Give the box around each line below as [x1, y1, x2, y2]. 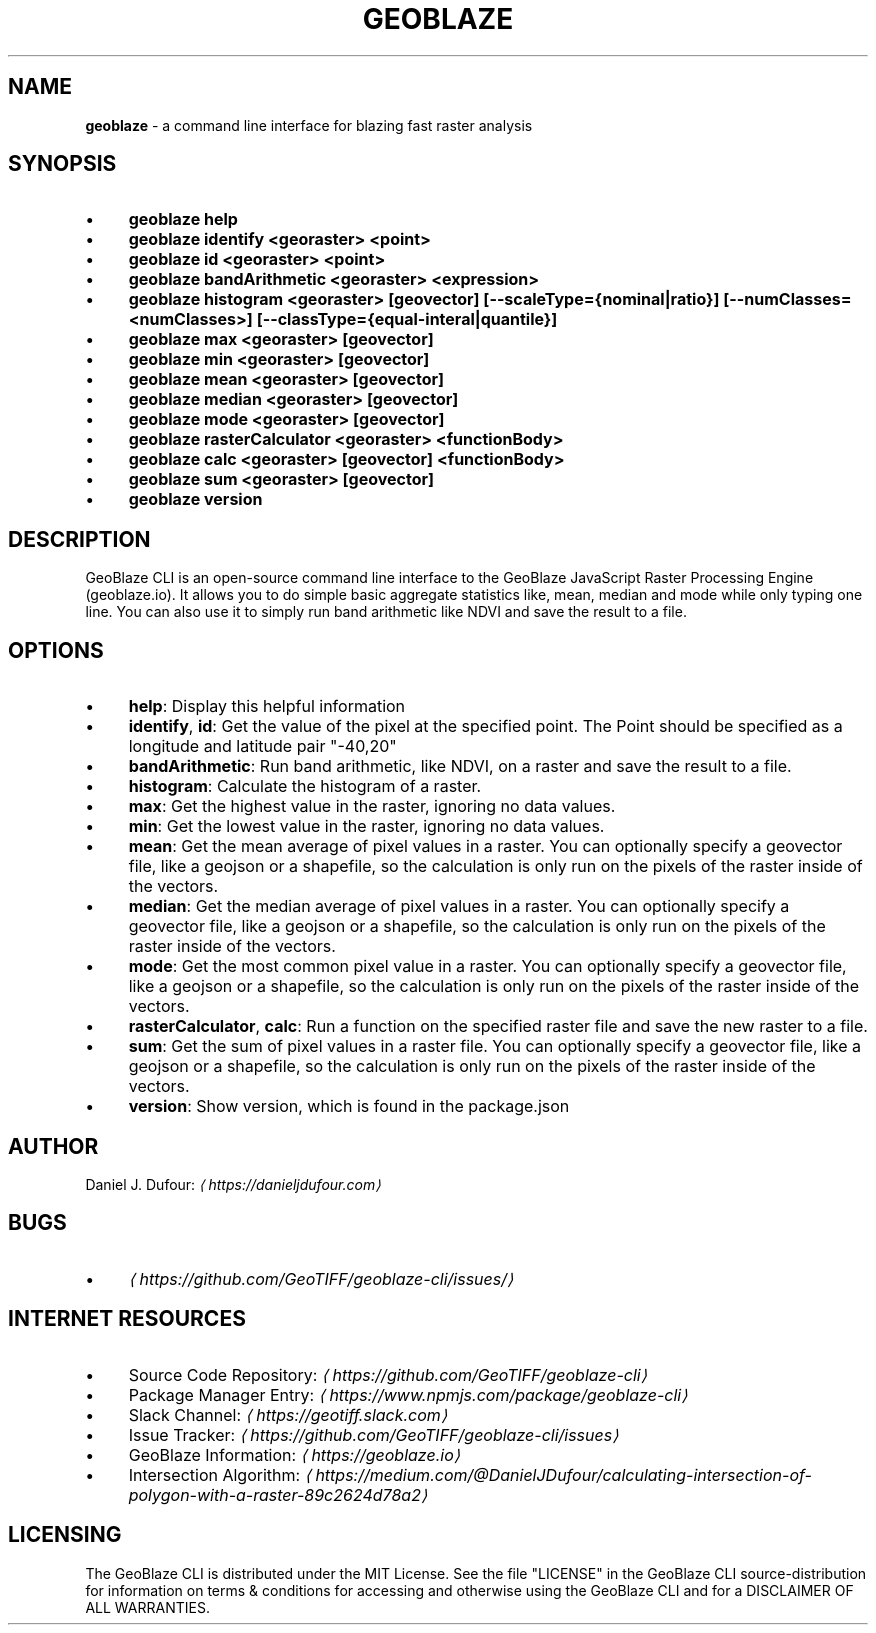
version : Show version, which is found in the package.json [128, 1096, 570, 1117]
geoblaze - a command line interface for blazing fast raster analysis [85, 116, 533, 134]
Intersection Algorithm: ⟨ [128, 1464, 311, 1485]
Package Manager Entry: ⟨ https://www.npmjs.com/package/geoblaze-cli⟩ [128, 1384, 688, 1405]
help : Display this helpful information [128, 696, 406, 717]
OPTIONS [8, 637, 104, 663]
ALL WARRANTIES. [85, 1598, 210, 1616]
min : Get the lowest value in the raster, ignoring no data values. [128, 816, 605, 837]
